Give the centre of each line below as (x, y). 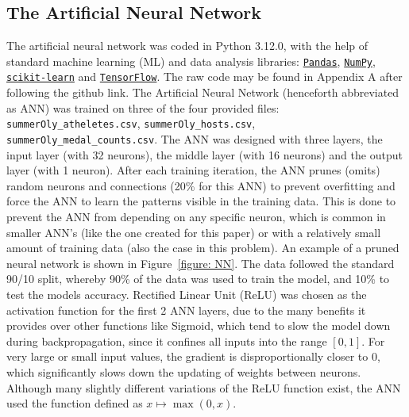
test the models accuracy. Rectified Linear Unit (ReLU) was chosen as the (187, 294)
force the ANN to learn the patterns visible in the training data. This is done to (201, 201)
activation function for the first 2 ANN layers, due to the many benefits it (186, 310)
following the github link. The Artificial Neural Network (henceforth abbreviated (203, 92)
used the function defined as (75, 403)
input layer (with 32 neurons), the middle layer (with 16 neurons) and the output (204, 154)
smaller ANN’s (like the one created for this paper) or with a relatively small (194, 232)
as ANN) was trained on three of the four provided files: (143, 107)
